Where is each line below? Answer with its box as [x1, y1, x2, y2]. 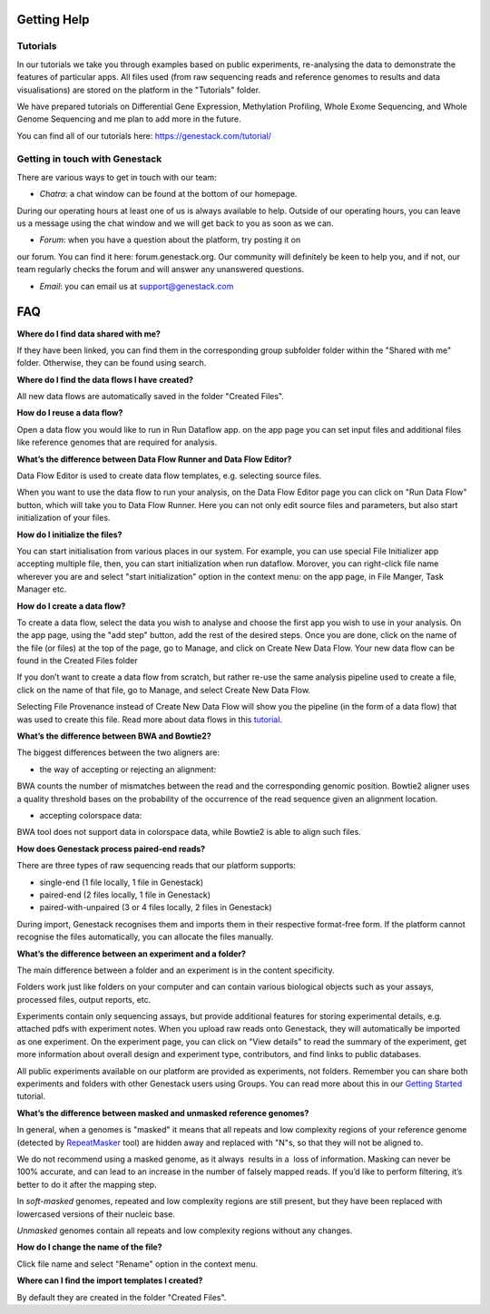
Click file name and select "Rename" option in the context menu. [16, 1258, 259, 1270]
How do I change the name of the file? [16, 1241, 162, 1252]
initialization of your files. [16, 513, 111, 524]
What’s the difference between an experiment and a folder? [16, 948, 247, 959]
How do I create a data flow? [16, 600, 126, 612]
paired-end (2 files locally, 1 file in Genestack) [39, 889, 211, 900]
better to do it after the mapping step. [16, 1179, 158, 1190]
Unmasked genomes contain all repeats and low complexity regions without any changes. [16, 1225, 353, 1236]
